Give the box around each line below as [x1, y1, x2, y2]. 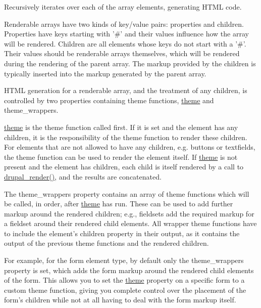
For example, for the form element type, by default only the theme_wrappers [4, 255, 244, 266]
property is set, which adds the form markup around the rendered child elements [4, 265, 254, 275]
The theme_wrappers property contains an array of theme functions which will [4, 188, 249, 199]
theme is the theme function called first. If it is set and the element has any [4, 121, 238, 132]
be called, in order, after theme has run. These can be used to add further [4, 198, 233, 209]
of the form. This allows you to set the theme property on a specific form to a [4, 275, 245, 285]
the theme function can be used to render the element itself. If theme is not [4, 151, 238, 162]
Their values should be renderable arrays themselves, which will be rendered [4, 48, 240, 59]
